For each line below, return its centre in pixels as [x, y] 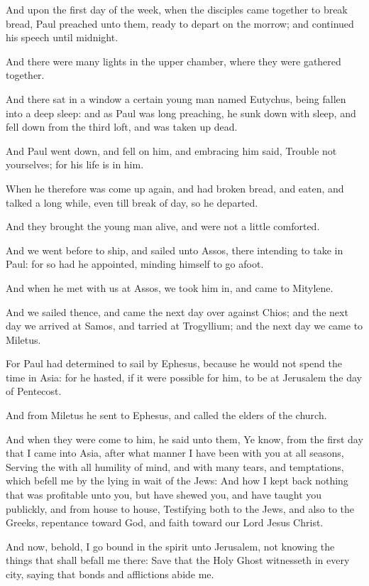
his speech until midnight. [62, 37]
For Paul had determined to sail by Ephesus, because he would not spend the [174, 363]
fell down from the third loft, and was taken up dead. [122, 127]
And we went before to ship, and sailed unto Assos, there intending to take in [175, 250]
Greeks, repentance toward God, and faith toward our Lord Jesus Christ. [165, 522]
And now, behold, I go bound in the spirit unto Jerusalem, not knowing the [170, 546]
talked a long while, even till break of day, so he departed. [132, 202]
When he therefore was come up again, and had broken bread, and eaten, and [175, 188]
